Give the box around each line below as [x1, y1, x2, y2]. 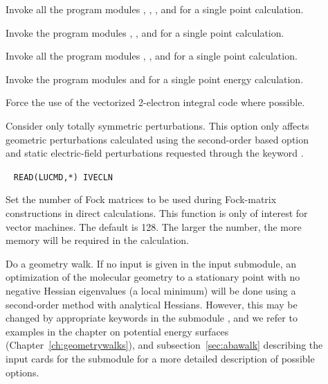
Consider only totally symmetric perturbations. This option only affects [6, 118, 309, 132]
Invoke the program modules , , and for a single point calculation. [6, 25, 284, 40]
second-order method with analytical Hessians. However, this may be [6, 297, 298, 311]
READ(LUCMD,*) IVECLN [13, 172, 113, 182]
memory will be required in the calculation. [6, 233, 189, 247]
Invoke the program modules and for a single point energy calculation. [6, 71, 304, 86]
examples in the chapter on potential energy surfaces [6, 324, 229, 338]
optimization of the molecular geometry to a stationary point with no [6, 270, 300, 284]
